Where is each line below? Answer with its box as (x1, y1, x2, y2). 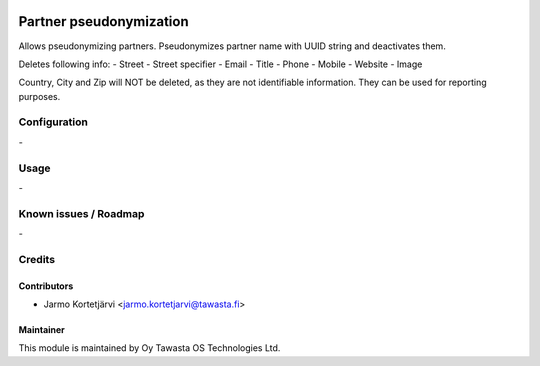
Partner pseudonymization (18, 13, 189, 30)
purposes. (18, 90, 61, 102)
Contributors (18, 280, 74, 292)
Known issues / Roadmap (18, 206, 145, 220)
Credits (18, 252, 55, 266)
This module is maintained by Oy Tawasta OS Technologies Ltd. (18, 342, 281, 354)
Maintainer (18, 324, 65, 336)
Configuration (18, 115, 89, 129)
